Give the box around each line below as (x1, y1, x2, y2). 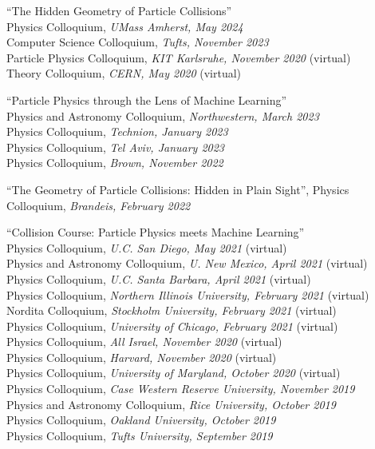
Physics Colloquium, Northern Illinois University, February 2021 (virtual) (6, 286, 369, 303)
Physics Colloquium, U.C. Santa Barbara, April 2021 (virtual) (6, 270, 311, 287)
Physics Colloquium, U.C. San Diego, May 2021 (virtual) (6, 239, 287, 256)
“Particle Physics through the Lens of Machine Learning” (6, 91, 287, 108)
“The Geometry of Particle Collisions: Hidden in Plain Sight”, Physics (6, 181, 349, 197)
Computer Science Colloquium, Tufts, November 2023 (6, 34, 269, 50)
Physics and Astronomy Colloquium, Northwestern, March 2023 (6, 107, 319, 124)
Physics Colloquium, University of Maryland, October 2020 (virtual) (6, 364, 341, 381)
